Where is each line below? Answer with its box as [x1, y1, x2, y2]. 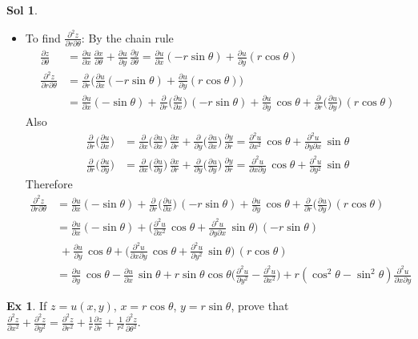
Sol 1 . [6, 2, 38, 18]
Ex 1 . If [6, 297, 47, 313]
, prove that [231, 297, 289, 313]
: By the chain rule [81, 29, 174, 46]
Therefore [25, 176, 73, 192]
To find [25, 29, 61, 46]
